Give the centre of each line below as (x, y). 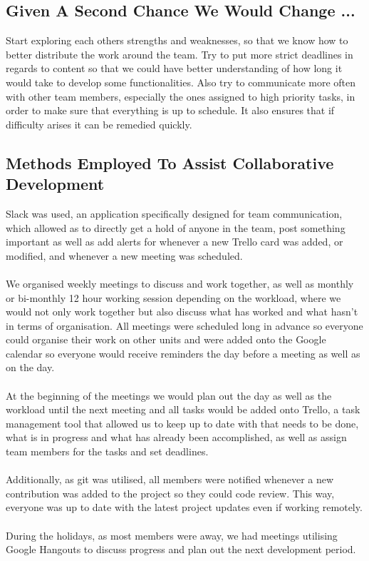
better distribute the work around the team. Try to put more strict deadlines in (180, 54)
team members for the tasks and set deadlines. (107, 451)
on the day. (30, 367)
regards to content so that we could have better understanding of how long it (174, 68)
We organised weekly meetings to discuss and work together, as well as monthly (180, 283)
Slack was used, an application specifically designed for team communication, (174, 213)
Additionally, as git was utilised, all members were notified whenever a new (170, 479)
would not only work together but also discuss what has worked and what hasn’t (182, 312)
